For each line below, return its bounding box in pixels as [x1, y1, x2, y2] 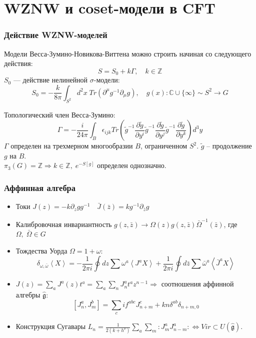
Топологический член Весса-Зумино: [4, 109, 115, 119]
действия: [4, 58, 33, 68]
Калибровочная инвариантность [15, 218, 112, 229]
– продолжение [206, 140, 252, 151]
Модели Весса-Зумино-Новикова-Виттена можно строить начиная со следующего [4, 48, 251, 58]
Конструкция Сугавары [15, 321, 86, 331]
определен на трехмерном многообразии [10, 140, 133, 151]
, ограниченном [140, 140, 187, 151]
